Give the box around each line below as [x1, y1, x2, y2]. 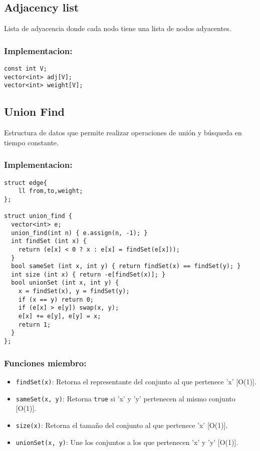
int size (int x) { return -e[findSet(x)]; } [11, 271, 166, 278]
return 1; [18, 321, 51, 328]
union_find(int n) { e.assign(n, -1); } [11, 229, 148, 237]
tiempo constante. [4, 137, 59, 147]
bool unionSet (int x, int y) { [11, 279, 119, 287]
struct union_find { [4, 212, 73, 220]
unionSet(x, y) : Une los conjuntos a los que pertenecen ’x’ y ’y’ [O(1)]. [16, 436, 238, 447]
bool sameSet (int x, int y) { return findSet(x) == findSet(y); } [11, 263, 241, 270]
